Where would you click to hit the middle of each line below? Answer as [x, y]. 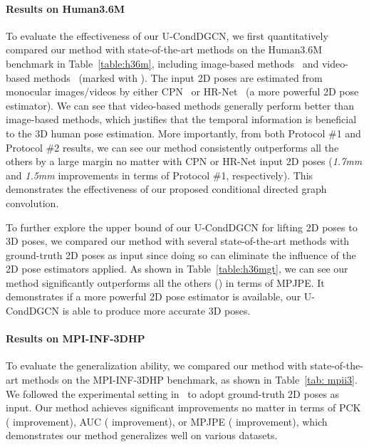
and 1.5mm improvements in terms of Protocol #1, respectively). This [160, 175]
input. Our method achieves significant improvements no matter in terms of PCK [183, 407]
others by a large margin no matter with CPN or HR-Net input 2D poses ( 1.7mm [184, 161]
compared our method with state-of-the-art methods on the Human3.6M [164, 49]
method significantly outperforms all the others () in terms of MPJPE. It [165, 282]
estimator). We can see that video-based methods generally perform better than [180, 105]
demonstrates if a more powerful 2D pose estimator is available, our [154, 296]
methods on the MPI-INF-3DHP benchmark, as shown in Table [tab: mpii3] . [189, 380]
